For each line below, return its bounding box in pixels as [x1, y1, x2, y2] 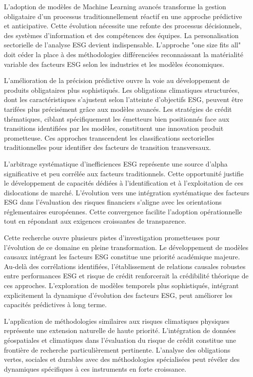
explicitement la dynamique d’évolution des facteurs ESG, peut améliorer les [4, 290, 233, 300]
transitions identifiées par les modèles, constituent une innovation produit [4, 123, 224, 133]
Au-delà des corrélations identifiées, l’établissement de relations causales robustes [4, 261, 246, 271]
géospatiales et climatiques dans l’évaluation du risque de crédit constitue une [4, 335, 236, 345]
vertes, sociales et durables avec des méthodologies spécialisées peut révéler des [4, 354, 240, 364]
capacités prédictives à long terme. [4, 299, 107, 310]
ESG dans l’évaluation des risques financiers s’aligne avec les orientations [4, 197, 222, 207]
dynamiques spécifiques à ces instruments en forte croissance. [4, 363, 187, 374]
